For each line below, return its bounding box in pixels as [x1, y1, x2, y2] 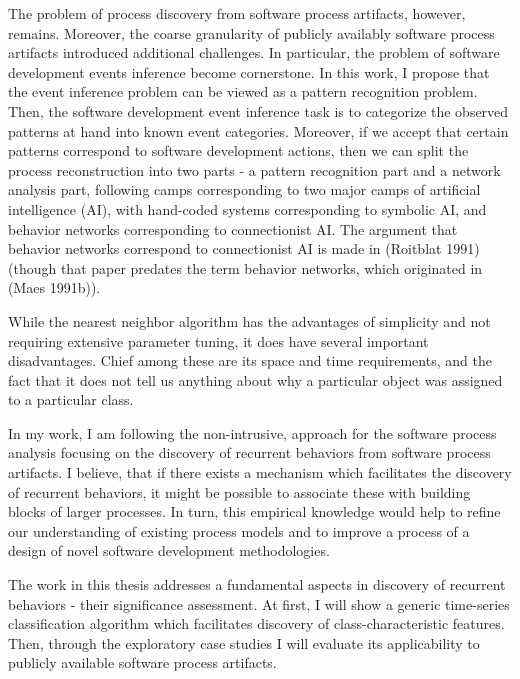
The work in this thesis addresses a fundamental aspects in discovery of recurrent [8, 574, 506, 595]
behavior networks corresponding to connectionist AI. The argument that [8, 218, 458, 239]
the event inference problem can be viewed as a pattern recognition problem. [8, 81, 478, 102]
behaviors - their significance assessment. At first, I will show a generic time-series [8, 593, 510, 614]
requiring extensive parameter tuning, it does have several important [8, 330, 429, 351]
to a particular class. [8, 389, 134, 410]
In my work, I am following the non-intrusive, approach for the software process [8, 422, 497, 443]
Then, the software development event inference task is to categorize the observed [8, 100, 509, 121]
